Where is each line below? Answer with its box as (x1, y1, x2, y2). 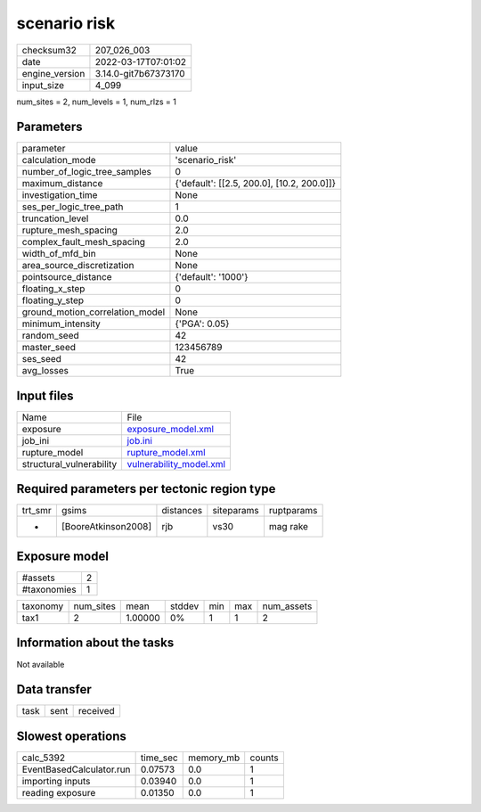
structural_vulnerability (21, 457, 118, 470)
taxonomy (21, 600, 64, 612)
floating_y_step (21, 294, 85, 307)
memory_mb (187, 751, 240, 764)
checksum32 (21, 44, 77, 56)
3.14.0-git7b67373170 (94, 67, 186, 79)
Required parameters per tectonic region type (16, 481, 276, 496)
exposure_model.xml (126, 422, 214, 435)
